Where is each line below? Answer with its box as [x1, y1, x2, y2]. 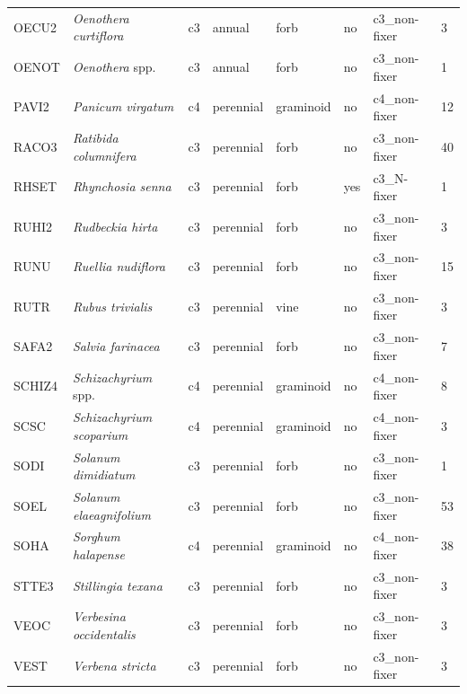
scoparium [72, 425, 128, 444]
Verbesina [72, 607, 126, 626]
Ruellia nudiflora [72, 257, 166, 276]
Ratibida [72, 128, 119, 147]
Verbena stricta [72, 655, 156, 674]
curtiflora [72, 26, 124, 45]
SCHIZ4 [13, 376, 57, 395]
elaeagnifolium [72, 505, 151, 523]
